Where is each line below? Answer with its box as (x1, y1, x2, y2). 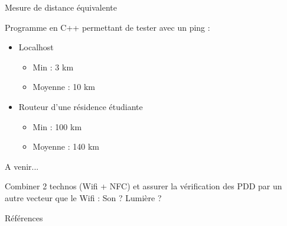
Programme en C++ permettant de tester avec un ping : (5, 21, 210, 33)
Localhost (18, 41, 54, 53)
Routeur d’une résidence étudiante (18, 100, 143, 112)
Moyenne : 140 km (32, 140, 99, 153)
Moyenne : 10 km (32, 80, 95, 93)
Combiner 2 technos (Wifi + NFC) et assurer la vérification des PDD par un (5, 180, 282, 192)
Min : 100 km (32, 120, 82, 133)
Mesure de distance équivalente (5, 1, 117, 13)
